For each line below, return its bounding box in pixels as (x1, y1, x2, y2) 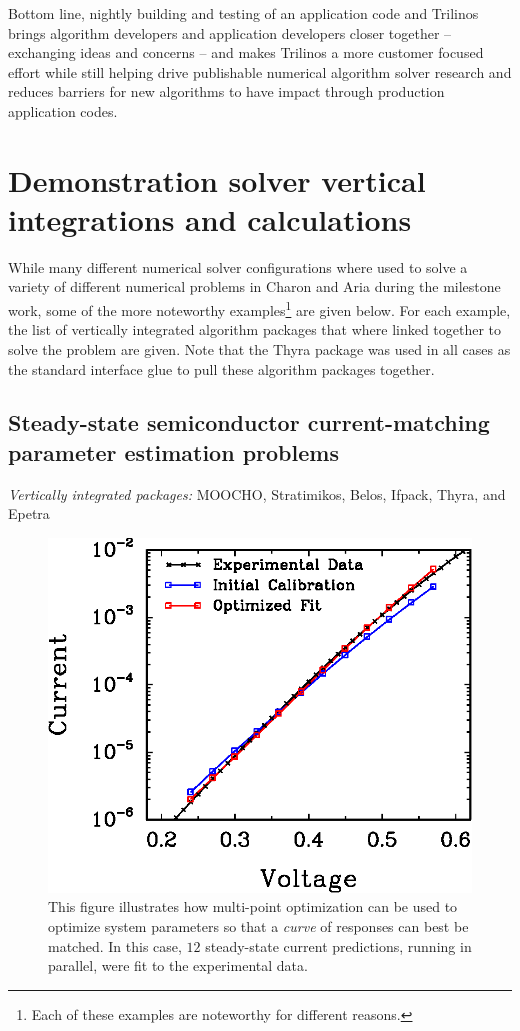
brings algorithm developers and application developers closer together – (8, 22, 452, 43)
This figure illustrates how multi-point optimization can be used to (48, 896, 458, 917)
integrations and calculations (8, 198, 412, 239)
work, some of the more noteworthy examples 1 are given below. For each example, (8, 297, 511, 320)
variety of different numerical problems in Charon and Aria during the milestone (8, 276, 501, 297)
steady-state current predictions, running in (205, 935, 472, 956)
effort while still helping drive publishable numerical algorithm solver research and (8, 61, 512, 82)
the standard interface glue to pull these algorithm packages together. (8, 358, 435, 379)
